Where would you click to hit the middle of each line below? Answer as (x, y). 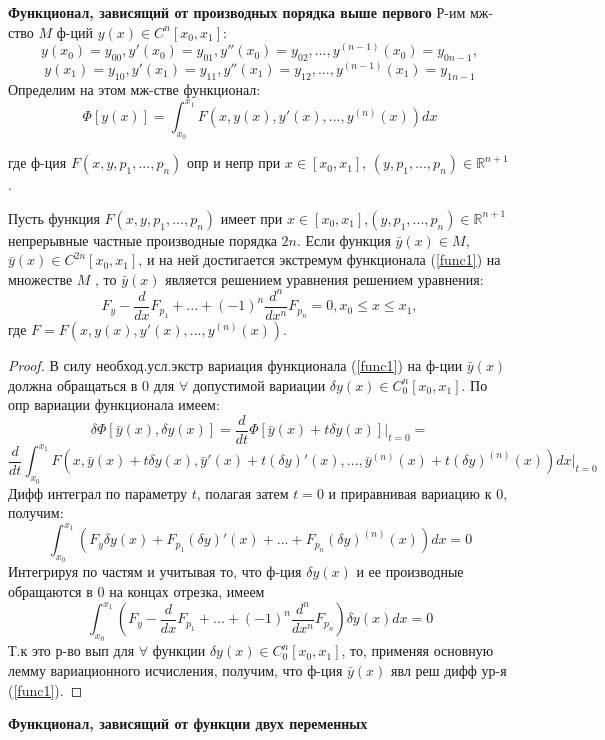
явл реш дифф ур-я (449, 669)
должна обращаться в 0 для (91, 384)
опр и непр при (234, 162)
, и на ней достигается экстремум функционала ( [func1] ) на (319, 259)
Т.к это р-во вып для (71, 650)
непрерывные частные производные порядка (142, 239)
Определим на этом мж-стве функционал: (134, 88)
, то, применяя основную (417, 650)
